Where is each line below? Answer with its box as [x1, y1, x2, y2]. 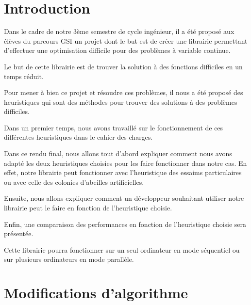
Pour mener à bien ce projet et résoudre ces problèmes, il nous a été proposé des [4, 87, 243, 97]
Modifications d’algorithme [4, 283, 188, 303]
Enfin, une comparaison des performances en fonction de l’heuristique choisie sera [4, 219, 247, 229]
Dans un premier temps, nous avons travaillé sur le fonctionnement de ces [4, 122, 223, 132]
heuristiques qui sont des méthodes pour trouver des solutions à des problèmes [4, 96, 237, 107]
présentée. [4, 228, 33, 239]
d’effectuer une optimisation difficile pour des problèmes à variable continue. [4, 45, 231, 55]
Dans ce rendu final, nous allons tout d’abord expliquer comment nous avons [4, 148, 232, 159]
